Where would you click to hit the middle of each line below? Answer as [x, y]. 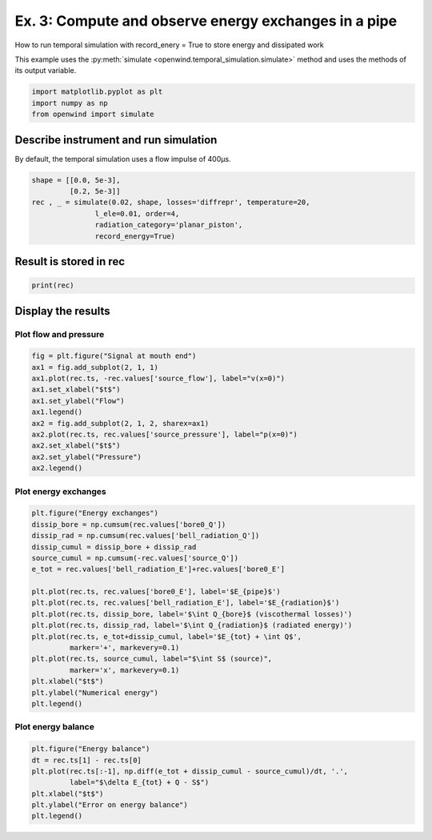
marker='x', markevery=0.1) [124, 670]
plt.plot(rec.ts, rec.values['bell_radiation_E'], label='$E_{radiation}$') [186, 603]
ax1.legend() [57, 412]
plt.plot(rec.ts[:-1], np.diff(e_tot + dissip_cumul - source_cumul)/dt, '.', [190, 771]
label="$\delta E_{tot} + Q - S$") [139, 782]
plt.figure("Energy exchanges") [95, 513]
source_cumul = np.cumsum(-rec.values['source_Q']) [135, 558]
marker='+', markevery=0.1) [124, 648]
